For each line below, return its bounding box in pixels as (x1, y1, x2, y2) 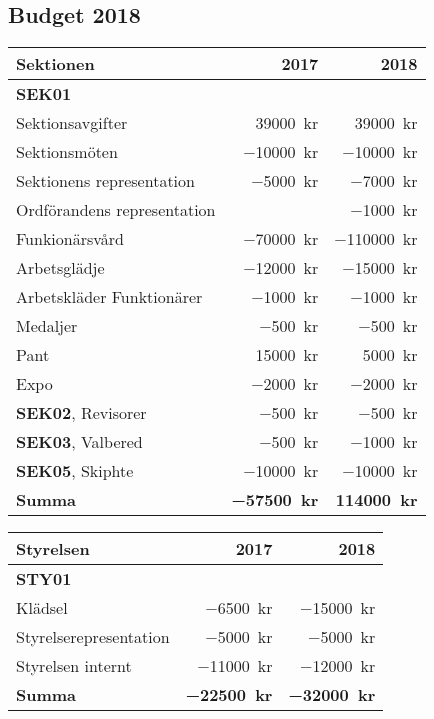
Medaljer (16, 314, 78, 338)
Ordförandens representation (16, 198, 216, 222)
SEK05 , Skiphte (16, 459, 134, 483)
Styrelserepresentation (16, 625, 170, 649)
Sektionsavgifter (16, 111, 128, 135)
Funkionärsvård (16, 227, 125, 251)
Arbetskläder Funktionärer (16, 285, 203, 309)
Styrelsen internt (16, 654, 132, 678)
